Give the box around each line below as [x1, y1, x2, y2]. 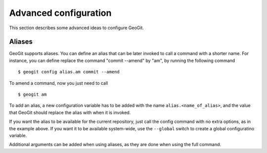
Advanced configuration [9, 7, 112, 18]
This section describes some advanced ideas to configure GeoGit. [9, 25, 144, 31]
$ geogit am [18, 92, 47, 98]
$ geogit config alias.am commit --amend [18, 69, 120, 75]
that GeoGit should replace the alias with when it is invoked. [9, 109, 131, 115]
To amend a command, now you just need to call [9, 80, 108, 86]
